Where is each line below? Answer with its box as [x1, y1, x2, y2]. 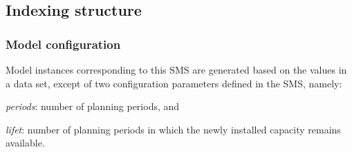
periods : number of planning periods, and [6, 99, 180, 113]
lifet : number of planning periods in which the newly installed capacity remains [6, 122, 341, 136]
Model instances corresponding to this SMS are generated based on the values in [6, 63, 347, 76]
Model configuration [6, 35, 121, 52]
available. [6, 135, 45, 150]
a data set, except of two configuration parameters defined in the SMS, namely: [6, 76, 342, 90]
